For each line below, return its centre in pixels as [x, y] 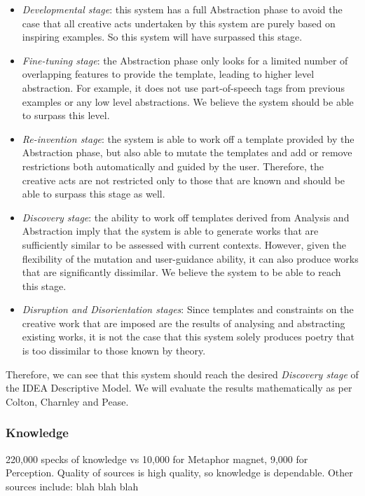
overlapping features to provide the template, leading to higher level [168, 74]
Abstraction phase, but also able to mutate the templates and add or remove [187, 152]
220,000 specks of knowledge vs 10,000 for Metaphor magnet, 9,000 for [157, 459]
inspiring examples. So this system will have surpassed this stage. [162, 37]
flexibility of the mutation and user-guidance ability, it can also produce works [190, 258]
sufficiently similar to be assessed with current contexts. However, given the [184, 244]
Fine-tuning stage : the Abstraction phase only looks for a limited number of [185, 60]
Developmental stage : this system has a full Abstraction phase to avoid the [182, 9]
